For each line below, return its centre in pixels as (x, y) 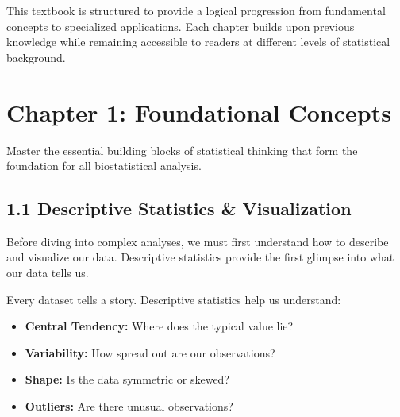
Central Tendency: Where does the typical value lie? (159, 326)
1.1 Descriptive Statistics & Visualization (179, 208)
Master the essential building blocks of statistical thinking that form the (182, 150)
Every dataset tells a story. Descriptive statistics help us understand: (174, 299)
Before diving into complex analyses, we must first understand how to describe (198, 241)
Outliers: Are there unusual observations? (129, 406)
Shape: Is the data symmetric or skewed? (127, 379)
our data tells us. (48, 273)
